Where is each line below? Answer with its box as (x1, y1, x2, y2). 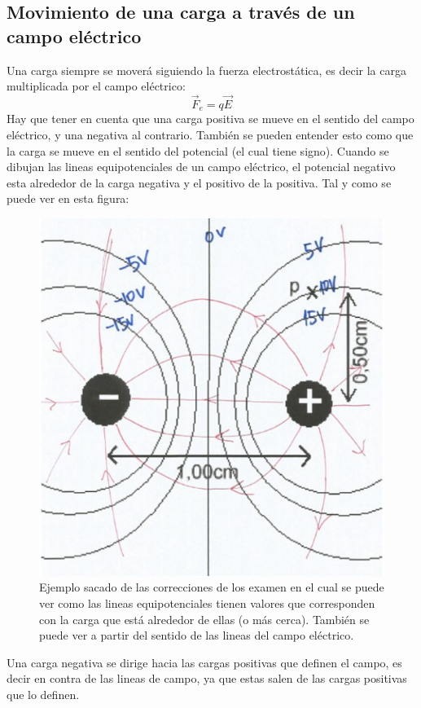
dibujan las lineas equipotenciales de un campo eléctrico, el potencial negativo (7, 158, 396, 175)
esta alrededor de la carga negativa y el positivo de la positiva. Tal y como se (7, 174, 392, 191)
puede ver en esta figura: (7, 190, 129, 207)
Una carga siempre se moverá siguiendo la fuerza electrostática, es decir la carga (7, 61, 406, 78)
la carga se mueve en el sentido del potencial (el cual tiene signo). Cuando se (7, 142, 389, 159)
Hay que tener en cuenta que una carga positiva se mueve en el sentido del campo (7, 110, 414, 127)
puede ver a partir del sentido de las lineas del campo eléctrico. (39, 627, 354, 644)
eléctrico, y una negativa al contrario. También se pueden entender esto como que (7, 126, 414, 143)
